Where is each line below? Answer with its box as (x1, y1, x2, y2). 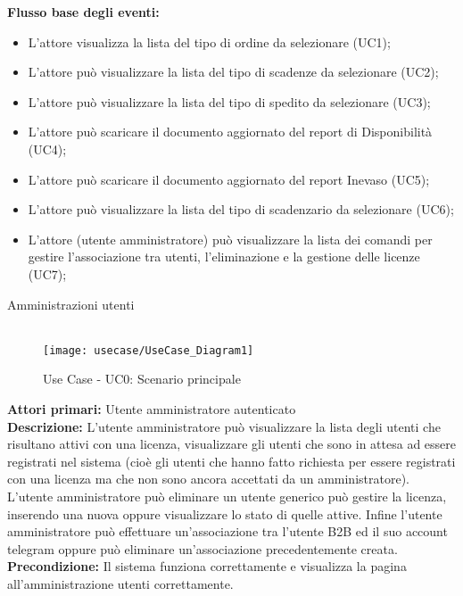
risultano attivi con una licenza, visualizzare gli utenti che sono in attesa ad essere (7, 435, 456, 453)
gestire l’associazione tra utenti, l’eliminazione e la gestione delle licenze (28, 247, 420, 266)
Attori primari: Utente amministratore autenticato (7, 399, 296, 418)
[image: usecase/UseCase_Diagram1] (43, 344, 254, 357)
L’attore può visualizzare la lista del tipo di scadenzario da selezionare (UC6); (28, 200, 454, 219)
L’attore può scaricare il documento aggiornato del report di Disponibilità (28, 122, 433, 141)
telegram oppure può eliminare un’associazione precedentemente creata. (7, 539, 398, 558)
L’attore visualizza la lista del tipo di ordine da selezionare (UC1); (28, 32, 391, 51)
